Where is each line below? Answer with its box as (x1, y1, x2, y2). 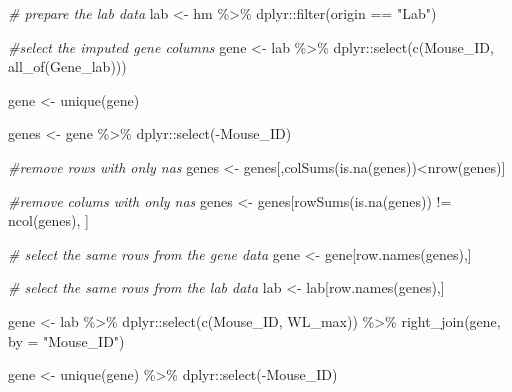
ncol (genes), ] (8, 210, 89, 231)
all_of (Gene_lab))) (8, 56, 127, 77)
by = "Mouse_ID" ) (8, 330, 125, 351)
